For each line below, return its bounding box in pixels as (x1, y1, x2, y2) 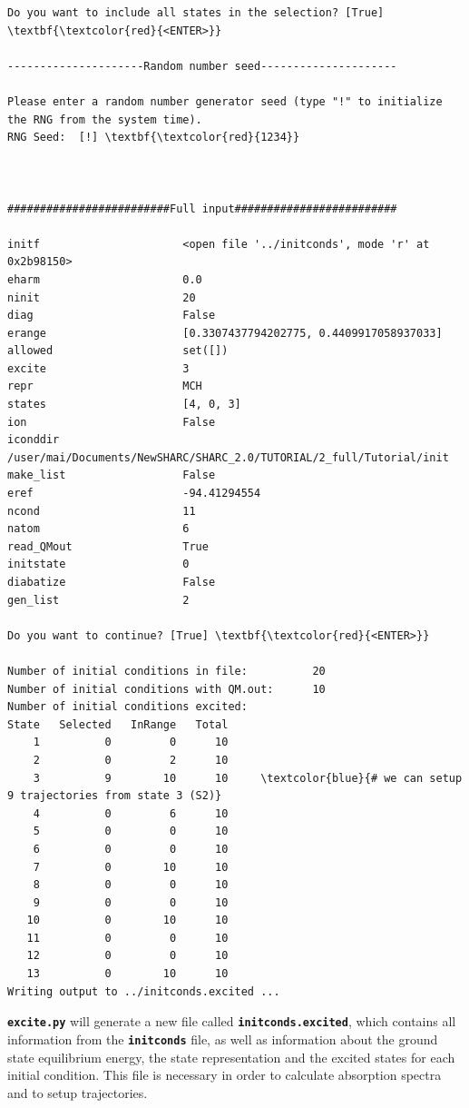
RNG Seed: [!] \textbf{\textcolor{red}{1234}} (7, 131, 300, 144)
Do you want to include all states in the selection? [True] (7, 6, 385, 19)
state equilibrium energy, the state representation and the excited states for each (7, 1047, 455, 1066)
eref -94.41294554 (7, 487, 261, 500)
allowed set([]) (7, 344, 229, 358)
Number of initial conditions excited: (7, 700, 248, 714)
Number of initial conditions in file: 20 (7, 664, 326, 678)
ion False (7, 415, 216, 429)
